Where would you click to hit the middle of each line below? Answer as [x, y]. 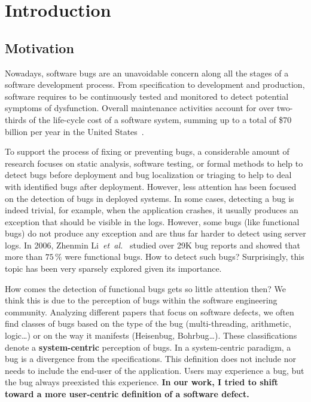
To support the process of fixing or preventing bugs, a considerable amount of [147, 151]
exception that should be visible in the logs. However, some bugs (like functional [152, 221]
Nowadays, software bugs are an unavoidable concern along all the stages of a [147, 73]
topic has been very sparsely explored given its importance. [113, 268]
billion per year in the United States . [74, 131]
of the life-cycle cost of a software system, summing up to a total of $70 [160, 119]
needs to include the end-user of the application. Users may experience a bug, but [155, 370]
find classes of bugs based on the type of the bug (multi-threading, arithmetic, [148, 323]
